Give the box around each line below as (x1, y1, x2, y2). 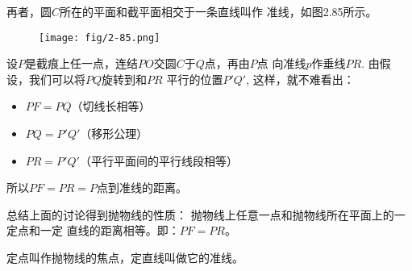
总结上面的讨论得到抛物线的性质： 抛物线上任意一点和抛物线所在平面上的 (6, 206, 394, 223)
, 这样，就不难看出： (246, 70, 355, 87)
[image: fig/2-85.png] (39, 31, 160, 44)
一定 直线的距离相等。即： (40, 222, 180, 239)
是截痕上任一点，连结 (25, 55, 138, 72)
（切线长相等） (71, 98, 151, 115)
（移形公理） (80, 125, 148, 142)
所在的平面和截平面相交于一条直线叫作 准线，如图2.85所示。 (60, 3, 377, 19)
